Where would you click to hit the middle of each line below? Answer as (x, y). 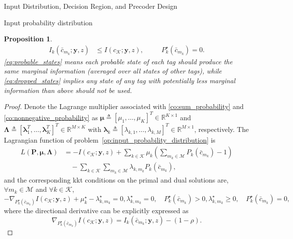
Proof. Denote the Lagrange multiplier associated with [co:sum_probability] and (124, 106)
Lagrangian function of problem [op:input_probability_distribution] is (110, 139)
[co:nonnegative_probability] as (51, 117)
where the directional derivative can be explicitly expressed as (96, 211)
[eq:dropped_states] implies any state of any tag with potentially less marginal (120, 80)
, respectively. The (222, 129)
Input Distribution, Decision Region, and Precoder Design (91, 6)
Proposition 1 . (28, 39)
